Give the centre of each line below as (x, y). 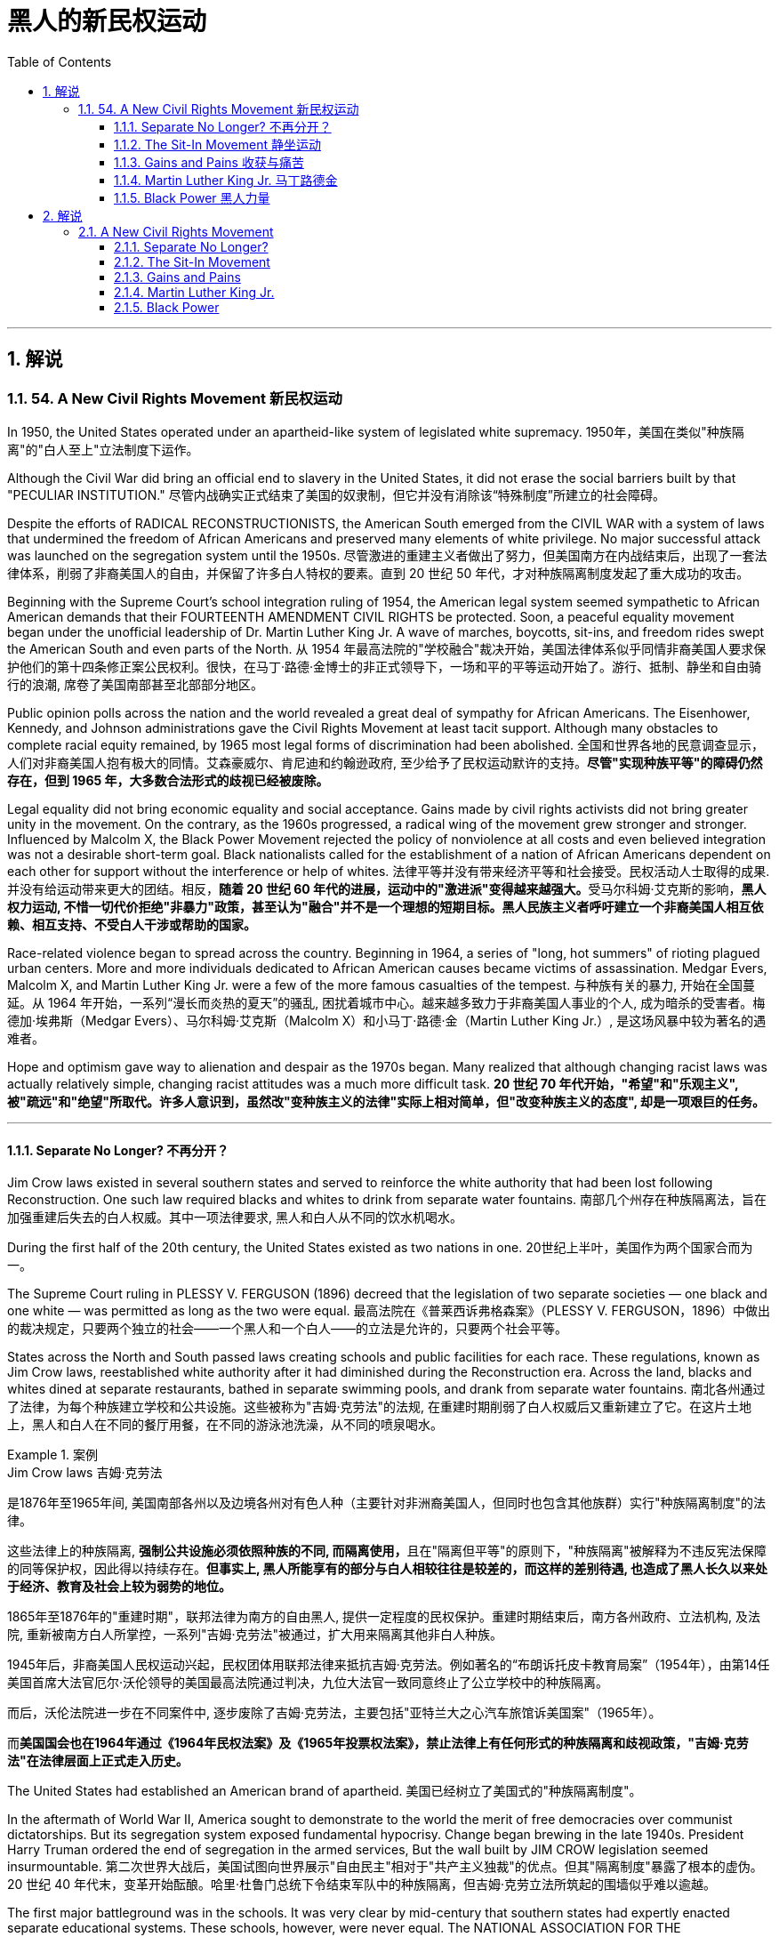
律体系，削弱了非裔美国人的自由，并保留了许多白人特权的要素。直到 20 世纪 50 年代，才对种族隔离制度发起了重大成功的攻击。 (378, 573)
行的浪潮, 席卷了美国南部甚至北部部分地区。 (135, 684)
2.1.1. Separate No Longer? (191, 246)
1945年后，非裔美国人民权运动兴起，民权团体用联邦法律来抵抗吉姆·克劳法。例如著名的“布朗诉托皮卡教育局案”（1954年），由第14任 (389, 1665)
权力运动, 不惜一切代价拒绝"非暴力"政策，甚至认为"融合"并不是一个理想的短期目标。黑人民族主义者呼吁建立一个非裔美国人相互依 (385, 906)
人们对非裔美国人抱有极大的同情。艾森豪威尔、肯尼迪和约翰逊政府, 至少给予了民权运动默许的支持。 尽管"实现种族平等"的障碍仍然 (385, 762)
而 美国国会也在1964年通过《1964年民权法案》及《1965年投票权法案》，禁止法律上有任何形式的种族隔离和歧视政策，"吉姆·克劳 (378, 1743)
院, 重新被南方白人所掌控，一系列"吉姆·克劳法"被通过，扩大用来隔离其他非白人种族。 (255, 1635)
